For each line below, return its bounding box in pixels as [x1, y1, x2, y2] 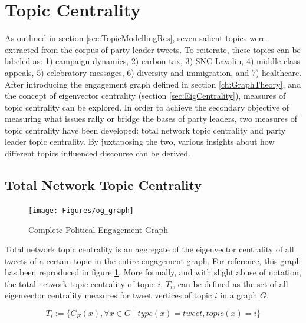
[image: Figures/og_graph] [28, 206, 134, 215]
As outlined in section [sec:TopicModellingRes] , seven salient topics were [5, 32, 266, 44]
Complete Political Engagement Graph [28, 223, 168, 235]
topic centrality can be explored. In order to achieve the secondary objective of [5, 101, 289, 113]
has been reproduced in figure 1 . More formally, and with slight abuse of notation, [5, 266, 301, 278]
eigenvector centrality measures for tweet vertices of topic [5, 289, 212, 301]
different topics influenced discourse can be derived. [5, 147, 190, 159]
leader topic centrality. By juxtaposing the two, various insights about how [5, 135, 275, 148]
